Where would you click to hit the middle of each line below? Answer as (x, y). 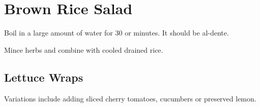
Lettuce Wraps (44, 77)
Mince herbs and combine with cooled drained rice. (84, 49)
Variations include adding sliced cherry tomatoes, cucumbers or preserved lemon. (130, 98)
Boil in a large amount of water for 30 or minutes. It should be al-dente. (117, 33)
